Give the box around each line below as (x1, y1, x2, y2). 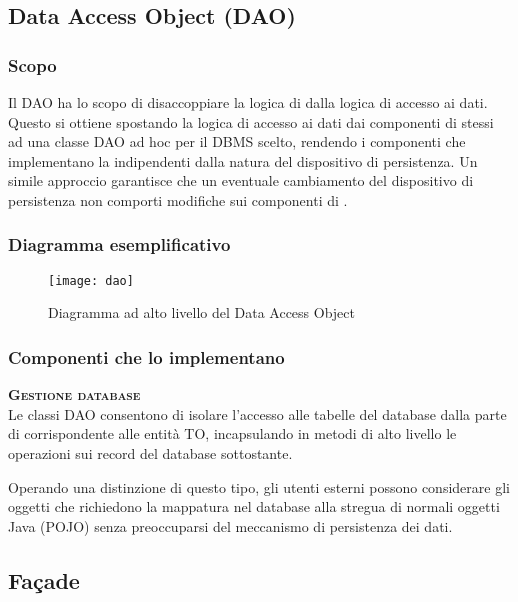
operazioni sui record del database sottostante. (8, 443, 293, 464)
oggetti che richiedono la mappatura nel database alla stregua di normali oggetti (8, 496, 500, 517)
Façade (8, 564, 80, 595)
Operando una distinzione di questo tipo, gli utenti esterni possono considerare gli (8, 476, 510, 497)
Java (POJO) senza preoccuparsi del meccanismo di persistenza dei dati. (8, 515, 453, 536)
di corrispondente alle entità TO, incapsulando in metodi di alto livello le (8, 423, 457, 444)
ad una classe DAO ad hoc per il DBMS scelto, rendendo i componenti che (8, 131, 466, 152)
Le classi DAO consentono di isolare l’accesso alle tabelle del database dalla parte (8, 403, 507, 424)
